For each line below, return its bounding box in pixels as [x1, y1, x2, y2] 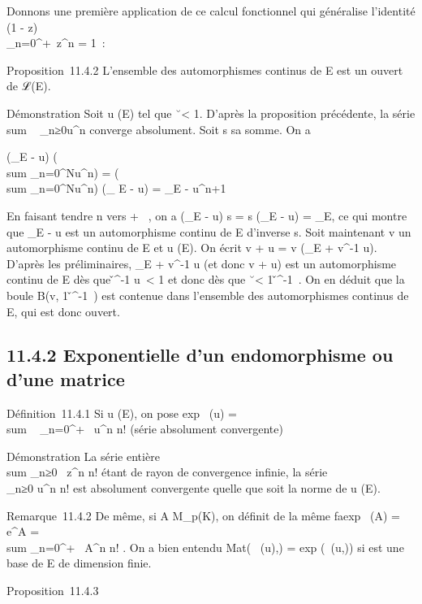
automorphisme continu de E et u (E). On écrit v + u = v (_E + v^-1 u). [6, 239, 377, 256]
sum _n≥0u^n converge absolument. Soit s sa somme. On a [6, 120, 311, 137]
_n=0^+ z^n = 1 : [6, 34, 105, 51]
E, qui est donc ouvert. [6, 302, 120, 319]
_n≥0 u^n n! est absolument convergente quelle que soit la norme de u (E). [6, 480, 381, 497]
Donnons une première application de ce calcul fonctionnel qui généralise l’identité [6, 2, 416, 19]
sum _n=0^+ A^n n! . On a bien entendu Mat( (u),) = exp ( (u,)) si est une [6, 538, 404, 555]
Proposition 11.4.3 [6, 582, 99, 599]
